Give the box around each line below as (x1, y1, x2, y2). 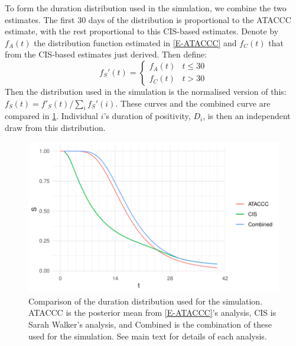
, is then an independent (203, 110, 291, 122)
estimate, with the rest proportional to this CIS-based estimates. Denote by (5, 25, 279, 37)
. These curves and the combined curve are (115, 97, 271, 109)
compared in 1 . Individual (5, 110, 98, 122)
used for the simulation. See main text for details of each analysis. (28, 329, 267, 342)
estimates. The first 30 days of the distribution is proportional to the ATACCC (5, 13, 291, 25)
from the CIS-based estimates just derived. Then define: (5, 48, 207, 60)
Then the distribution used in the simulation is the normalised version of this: (5, 85, 287, 97)
